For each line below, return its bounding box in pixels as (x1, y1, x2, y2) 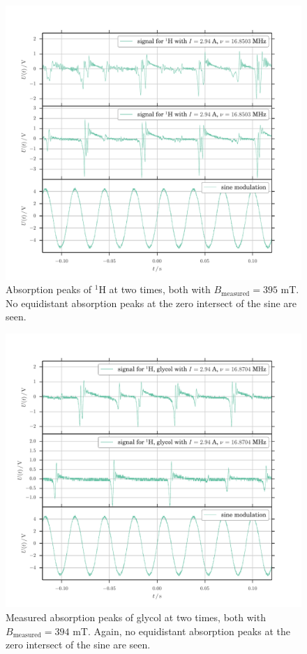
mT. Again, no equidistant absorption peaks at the (73, 623, 290, 638)
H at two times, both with (98, 282, 211, 297)
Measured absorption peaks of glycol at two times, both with (6, 610, 266, 625)
